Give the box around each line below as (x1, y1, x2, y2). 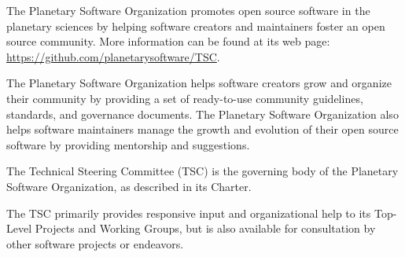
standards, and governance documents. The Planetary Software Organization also (6, 105, 399, 122)
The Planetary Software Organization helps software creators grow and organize (6, 75, 392, 91)
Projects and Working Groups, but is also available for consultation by (35, 220, 376, 237)
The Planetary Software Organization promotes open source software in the (6, 2, 370, 18)
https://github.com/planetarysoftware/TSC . (6, 48, 220, 64)
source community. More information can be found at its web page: (6, 33, 330, 50)
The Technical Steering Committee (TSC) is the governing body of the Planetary (6, 163, 399, 179)
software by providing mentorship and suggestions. (6, 136, 250, 152)
